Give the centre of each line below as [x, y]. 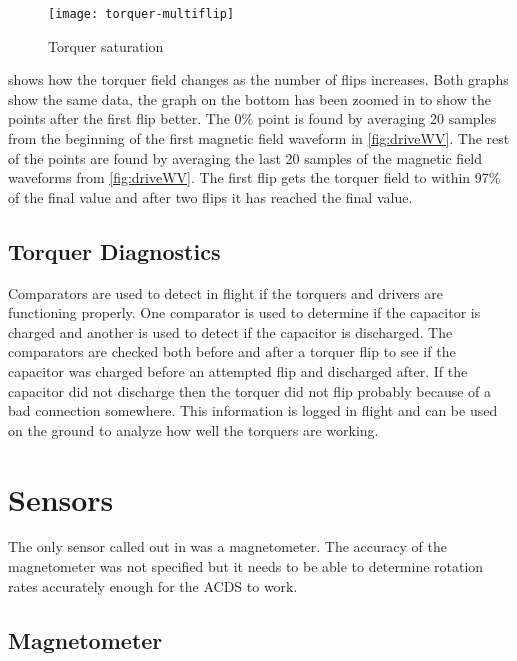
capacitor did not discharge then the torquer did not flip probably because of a [250, 390]
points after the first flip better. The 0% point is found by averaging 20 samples [252, 118]
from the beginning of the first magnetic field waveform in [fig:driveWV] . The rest [259, 138]
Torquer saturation [106, 45]
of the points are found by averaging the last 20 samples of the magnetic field [245, 157]
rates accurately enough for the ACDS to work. [153, 585]
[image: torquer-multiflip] [141, 14]
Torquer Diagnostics [114, 250]
